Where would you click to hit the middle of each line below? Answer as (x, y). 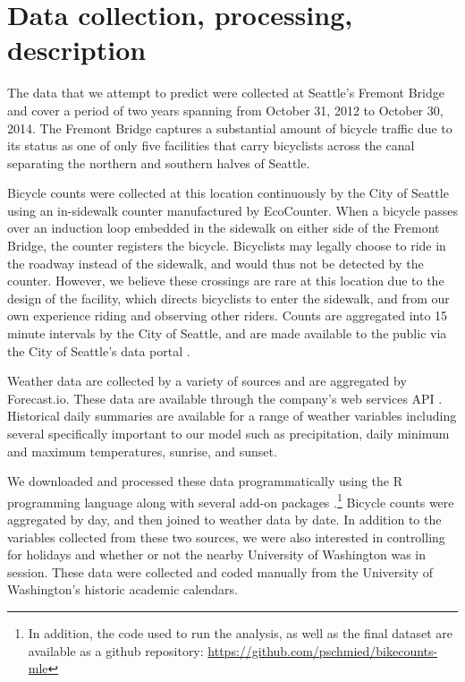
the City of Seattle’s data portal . (99, 350)
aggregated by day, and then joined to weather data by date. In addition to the (224, 520)
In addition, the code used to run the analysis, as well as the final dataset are (240, 633)
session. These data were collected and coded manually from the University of (220, 571)
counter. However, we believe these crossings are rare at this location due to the (226, 281)
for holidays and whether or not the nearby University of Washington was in (216, 554)
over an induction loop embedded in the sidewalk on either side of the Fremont (224, 228)
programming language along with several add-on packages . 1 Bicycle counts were (231, 500)
